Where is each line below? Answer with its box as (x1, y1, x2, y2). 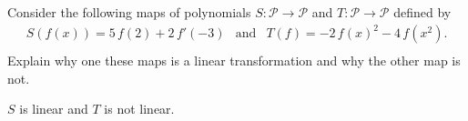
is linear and (19, 99, 88, 118)
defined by (393, 3, 452, 21)
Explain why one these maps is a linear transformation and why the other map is (7, 51, 461, 70)
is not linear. (104, 99, 175, 118)
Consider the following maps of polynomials (7, 3, 251, 21)
